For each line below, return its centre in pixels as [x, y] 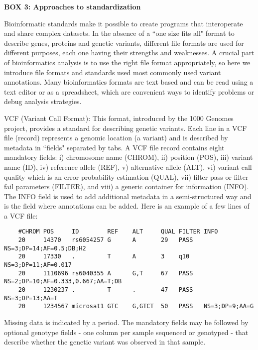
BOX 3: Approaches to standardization [72, 6]
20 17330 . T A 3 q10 [104, 257]
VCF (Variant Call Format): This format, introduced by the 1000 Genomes [119, 118]
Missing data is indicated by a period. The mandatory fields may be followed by [126, 322]
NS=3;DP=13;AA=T [31, 298]
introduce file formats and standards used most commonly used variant [113, 72]
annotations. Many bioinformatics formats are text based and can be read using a [129, 82]
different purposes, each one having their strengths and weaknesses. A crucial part [129, 53]
